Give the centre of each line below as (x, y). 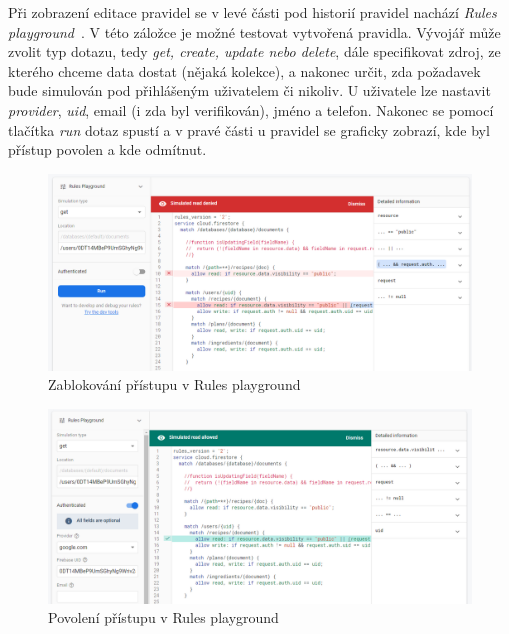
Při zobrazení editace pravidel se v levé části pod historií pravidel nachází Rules (252, 12)
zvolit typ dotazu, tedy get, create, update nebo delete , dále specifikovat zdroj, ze (254, 51)
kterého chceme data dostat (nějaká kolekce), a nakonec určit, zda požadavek (244, 70)
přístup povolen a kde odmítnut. (107, 149)
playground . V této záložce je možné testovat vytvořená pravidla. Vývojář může (254, 31)
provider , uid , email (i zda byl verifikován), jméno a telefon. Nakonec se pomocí (251, 109)
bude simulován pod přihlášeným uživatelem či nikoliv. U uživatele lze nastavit (249, 90)
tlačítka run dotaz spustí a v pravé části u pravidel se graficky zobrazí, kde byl (249, 129)
